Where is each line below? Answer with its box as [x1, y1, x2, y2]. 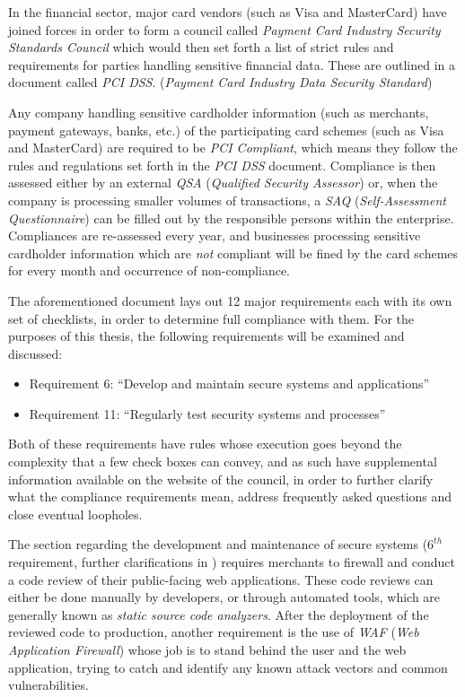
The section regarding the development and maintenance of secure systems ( [8, 535, 428, 553]
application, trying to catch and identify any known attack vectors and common [8, 658, 448, 676]
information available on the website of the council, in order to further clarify [8, 469, 434, 488]
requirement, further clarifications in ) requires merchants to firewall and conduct [8, 553, 456, 571]
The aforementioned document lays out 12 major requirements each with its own [8, 291, 452, 309]
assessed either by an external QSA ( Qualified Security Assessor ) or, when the [8, 173, 438, 192]
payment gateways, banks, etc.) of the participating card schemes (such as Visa [8, 120, 444, 139]
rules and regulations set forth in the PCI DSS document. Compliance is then [8, 155, 436, 174]
